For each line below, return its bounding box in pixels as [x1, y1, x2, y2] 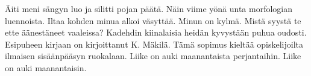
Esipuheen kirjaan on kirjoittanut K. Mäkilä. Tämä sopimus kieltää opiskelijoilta [5, 37, 304, 50]
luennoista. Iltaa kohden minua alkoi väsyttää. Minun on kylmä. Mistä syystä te [5, 14, 301, 27]
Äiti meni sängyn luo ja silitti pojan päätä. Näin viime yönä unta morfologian [5, 2, 293, 14]
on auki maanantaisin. [5, 61, 87, 74]
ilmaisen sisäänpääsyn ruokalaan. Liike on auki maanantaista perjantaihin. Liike [5, 49, 301, 62]
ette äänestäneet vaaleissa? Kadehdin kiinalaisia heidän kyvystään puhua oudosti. [5, 26, 307, 39]
